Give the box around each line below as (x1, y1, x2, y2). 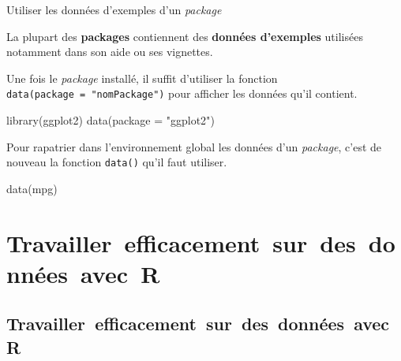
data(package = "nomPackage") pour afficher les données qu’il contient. (6, 85, 358, 102)
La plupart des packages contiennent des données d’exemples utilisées (6, 28, 363, 44)
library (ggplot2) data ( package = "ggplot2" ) (6, 112, 215, 128)
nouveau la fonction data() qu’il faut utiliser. (6, 154, 227, 170)
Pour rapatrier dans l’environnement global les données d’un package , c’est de (6, 138, 382, 154)
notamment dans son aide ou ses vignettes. (6, 43, 213, 60)
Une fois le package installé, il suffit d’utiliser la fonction (6, 69, 278, 86)
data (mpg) (6, 180, 58, 196)
